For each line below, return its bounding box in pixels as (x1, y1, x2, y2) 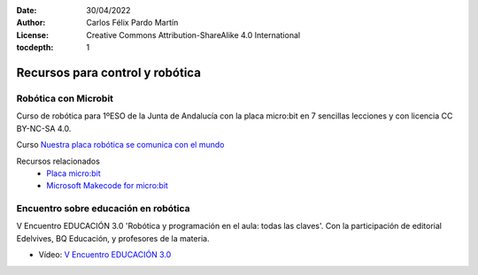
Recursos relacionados (16, 156, 101, 166)
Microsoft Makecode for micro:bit (46, 180, 168, 191)
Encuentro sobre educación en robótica (16, 202, 190, 215)
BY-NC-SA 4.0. (16, 123, 72, 134)
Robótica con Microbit (16, 92, 114, 104)
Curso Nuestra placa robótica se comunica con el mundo (16, 140, 225, 150)
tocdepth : (16, 42, 54, 53)
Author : (16, 18, 46, 28)
